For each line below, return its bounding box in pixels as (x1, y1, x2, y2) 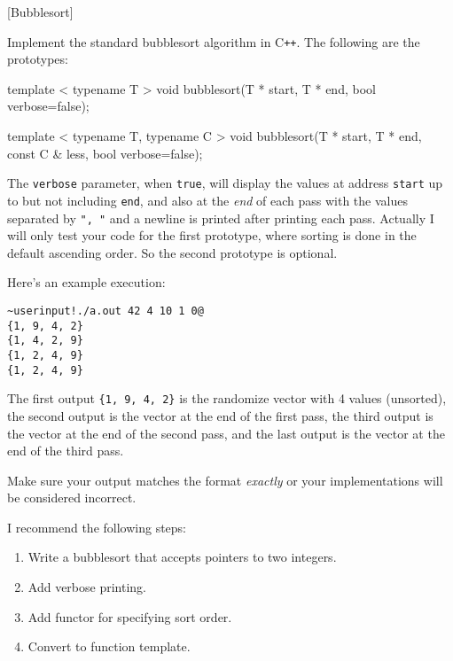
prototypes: (7, 50, 68, 68)
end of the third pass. (7, 441, 124, 460)
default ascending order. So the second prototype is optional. (7, 243, 338, 261)
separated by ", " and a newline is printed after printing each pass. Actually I (7, 208, 434, 227)
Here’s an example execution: (7, 273, 166, 292)
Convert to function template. (27, 637, 191, 656)
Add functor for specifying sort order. (27, 607, 232, 626)
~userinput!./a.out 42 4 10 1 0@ (7, 304, 204, 317)
